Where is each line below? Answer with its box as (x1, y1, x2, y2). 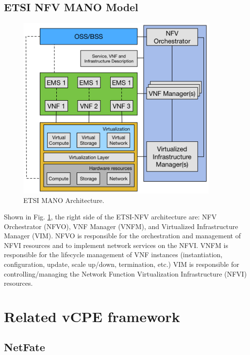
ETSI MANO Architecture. (23, 195, 104, 205)
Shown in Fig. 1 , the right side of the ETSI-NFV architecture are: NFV (4, 211, 217, 221)
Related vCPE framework (4, 306, 180, 326)
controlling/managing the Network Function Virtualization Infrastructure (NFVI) (4, 268, 247, 278)
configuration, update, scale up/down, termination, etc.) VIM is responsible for (4, 259, 239, 269)
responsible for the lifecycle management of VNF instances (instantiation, (4, 249, 223, 260)
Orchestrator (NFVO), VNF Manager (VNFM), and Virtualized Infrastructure (4, 221, 238, 231)
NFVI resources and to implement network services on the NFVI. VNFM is (4, 240, 228, 250)
